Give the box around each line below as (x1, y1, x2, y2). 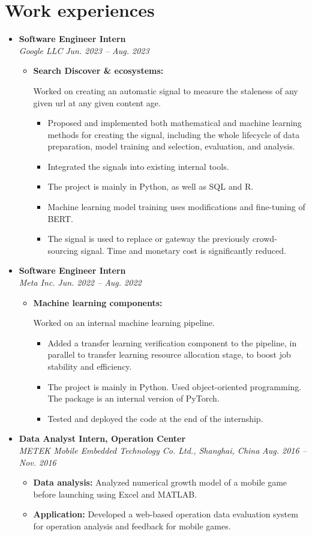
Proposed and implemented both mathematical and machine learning (47, 116, 302, 129)
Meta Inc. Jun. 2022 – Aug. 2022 (19, 276, 142, 289)
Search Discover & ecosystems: (33, 64, 164, 77)
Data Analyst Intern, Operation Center (19, 432, 186, 445)
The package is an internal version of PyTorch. (47, 392, 220, 405)
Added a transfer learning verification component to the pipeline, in (47, 336, 297, 349)
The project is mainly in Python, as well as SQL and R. (47, 180, 254, 193)
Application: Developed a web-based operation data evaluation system (33, 508, 298, 520)
